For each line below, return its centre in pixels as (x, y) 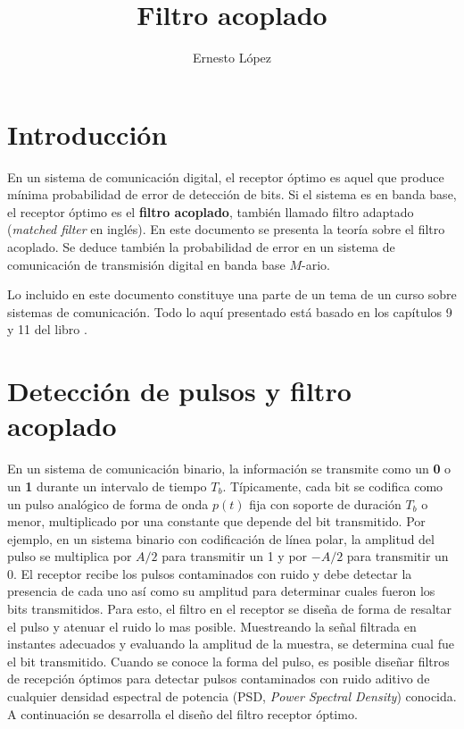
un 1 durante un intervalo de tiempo (107, 486)
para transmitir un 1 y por (235, 556)
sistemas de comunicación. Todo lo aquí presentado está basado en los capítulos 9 (230, 311)
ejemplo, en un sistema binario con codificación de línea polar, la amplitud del (221, 538)
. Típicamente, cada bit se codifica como (333, 486)
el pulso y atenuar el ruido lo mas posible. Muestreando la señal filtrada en (212, 626)
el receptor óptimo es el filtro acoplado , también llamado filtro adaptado (211, 211)
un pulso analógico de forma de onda (108, 503)
